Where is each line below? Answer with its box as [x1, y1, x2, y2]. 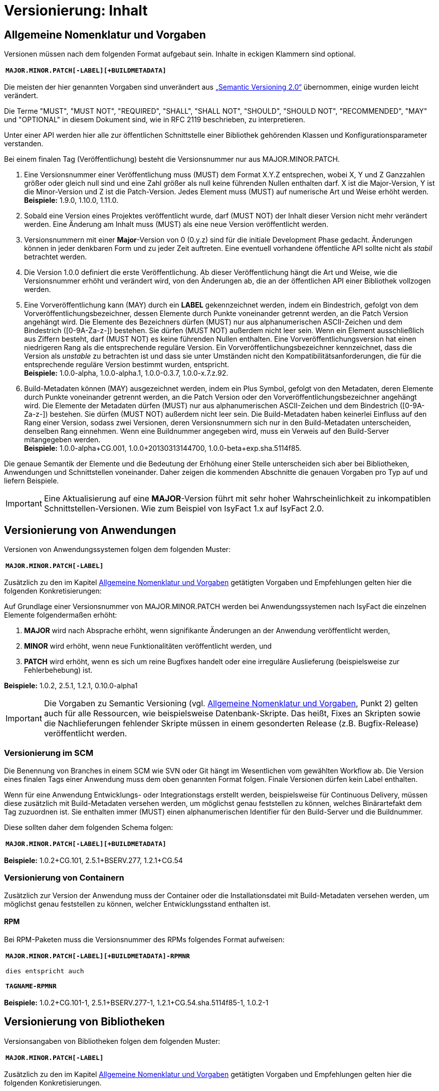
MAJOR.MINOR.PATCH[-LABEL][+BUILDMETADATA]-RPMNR [6, 952, 190, 960]
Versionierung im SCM [4, 748, 94, 758]
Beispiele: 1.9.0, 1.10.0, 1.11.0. [24, 196, 118, 205]
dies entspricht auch [6, 967, 84, 975]
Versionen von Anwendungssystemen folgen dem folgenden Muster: [4, 545, 231, 554]
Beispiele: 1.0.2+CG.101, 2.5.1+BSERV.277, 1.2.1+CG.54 [4, 856, 183, 865]
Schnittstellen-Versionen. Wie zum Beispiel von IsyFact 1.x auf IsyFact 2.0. [44, 503, 324, 514]
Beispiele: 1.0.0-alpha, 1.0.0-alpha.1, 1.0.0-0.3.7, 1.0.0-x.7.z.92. [24, 369, 229, 378]
